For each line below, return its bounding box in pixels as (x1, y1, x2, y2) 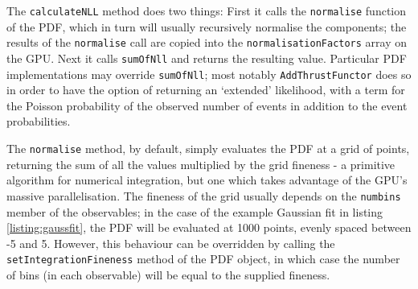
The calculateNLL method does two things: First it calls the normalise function (6, 2, 407, 19)
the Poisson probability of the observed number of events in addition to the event (6, 97, 408, 114)
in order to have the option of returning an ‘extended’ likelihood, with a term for (6, 81, 405, 98)
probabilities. (6, 113, 71, 130)
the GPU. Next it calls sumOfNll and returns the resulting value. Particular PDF (6, 49, 407, 66)
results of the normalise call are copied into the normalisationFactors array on (6, 34, 408, 51)
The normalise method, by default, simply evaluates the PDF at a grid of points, (6, 140, 410, 156)
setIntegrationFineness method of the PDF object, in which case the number (6, 250, 400, 267)
